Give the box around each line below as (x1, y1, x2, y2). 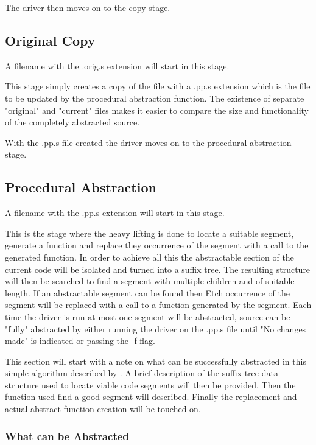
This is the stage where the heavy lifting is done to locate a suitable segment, (5, 226, 294, 239)
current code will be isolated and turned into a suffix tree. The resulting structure (5, 262, 311, 275)
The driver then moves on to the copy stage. (5, 1, 170, 13)
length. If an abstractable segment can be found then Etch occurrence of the (5, 286, 290, 299)
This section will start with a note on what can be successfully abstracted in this (5, 354, 306, 367)
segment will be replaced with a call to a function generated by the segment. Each (5, 298, 312, 311)
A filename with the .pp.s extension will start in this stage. (5, 206, 225, 219)
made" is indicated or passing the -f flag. (5, 334, 156, 347)
